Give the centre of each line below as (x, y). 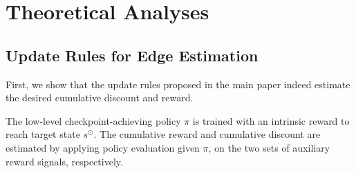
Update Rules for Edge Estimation (132, 55)
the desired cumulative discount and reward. (100, 98)
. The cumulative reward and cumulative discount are (207, 134)
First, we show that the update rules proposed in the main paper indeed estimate (178, 84)
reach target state (43, 134)
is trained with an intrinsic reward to (271, 120)
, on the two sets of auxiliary (269, 147)
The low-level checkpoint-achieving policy (93, 120)
